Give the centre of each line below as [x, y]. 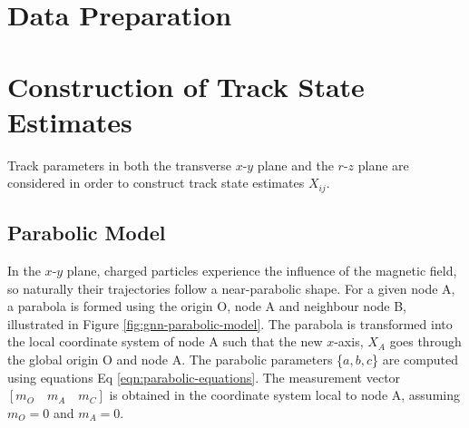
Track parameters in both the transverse [119, 165]
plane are [383, 165]
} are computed [415, 359]
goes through [425, 341]
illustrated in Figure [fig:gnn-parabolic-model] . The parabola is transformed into [230, 323]
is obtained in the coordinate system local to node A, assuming [284, 395]
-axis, [349, 341]
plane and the [295, 165]
